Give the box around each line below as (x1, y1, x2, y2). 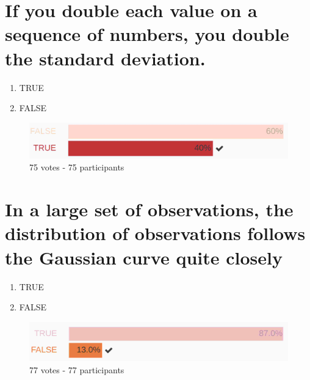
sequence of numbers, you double (5, 21, 289, 46)
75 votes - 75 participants (29, 161, 124, 174)
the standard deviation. (5, 45, 206, 70)
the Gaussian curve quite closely (5, 244, 283, 269)
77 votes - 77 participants (29, 363, 124, 376)
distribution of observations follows (5, 221, 306, 246)
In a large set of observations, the (5, 197, 294, 222)
